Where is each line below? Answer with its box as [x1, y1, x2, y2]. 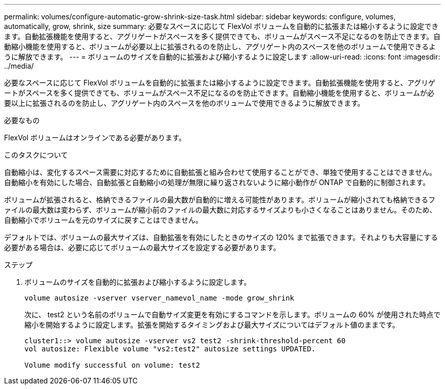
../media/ [4, 62, 34, 70]
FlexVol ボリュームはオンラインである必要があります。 [4, 133, 186, 142]
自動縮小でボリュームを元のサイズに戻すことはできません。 [4, 216, 203, 224]
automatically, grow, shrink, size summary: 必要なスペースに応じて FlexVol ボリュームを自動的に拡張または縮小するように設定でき [4, 22, 439, 31]
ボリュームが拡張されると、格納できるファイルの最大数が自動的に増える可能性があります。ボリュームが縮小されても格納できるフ [4, 195, 436, 204]
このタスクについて [4, 151, 68, 159]
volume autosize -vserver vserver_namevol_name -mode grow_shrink [24, 294, 295, 302]
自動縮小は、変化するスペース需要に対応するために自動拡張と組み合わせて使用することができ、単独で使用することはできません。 [4, 168, 436, 176]
